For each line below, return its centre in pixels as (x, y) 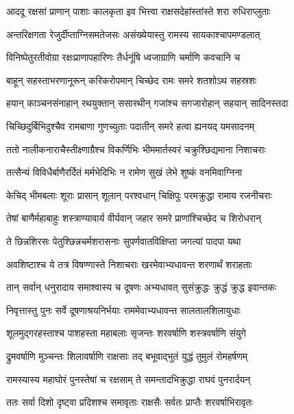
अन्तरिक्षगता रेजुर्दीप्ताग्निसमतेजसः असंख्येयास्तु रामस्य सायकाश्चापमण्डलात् (133, 34)
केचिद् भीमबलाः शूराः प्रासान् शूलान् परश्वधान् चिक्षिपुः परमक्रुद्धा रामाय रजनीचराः (139, 195)
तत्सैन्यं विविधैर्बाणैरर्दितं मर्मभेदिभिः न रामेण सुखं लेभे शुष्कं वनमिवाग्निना (124, 172)
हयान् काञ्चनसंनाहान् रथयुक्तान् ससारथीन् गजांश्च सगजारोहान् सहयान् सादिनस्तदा (147, 103)
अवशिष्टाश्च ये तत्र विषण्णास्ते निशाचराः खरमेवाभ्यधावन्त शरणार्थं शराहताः (129, 264)
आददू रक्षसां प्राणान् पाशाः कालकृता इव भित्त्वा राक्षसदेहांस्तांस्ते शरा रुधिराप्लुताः (138, 11)
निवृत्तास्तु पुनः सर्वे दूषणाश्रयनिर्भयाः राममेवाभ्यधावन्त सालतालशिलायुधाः (123, 310)
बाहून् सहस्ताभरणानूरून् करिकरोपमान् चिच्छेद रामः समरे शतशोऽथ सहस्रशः (132, 80)
